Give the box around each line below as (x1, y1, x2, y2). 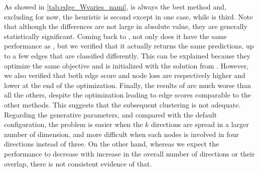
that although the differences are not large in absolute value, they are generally (4, 21, 247, 31)
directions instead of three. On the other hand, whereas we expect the (4, 138, 219, 149)
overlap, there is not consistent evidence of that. (4, 158, 152, 168)
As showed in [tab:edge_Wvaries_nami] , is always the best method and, (4, 1, 226, 11)
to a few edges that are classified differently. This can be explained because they (4, 50, 250, 60)
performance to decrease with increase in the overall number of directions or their (4, 148, 255, 158)
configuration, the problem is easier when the (4, 119, 143, 129)
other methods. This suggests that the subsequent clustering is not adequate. (4, 99, 241, 109)
